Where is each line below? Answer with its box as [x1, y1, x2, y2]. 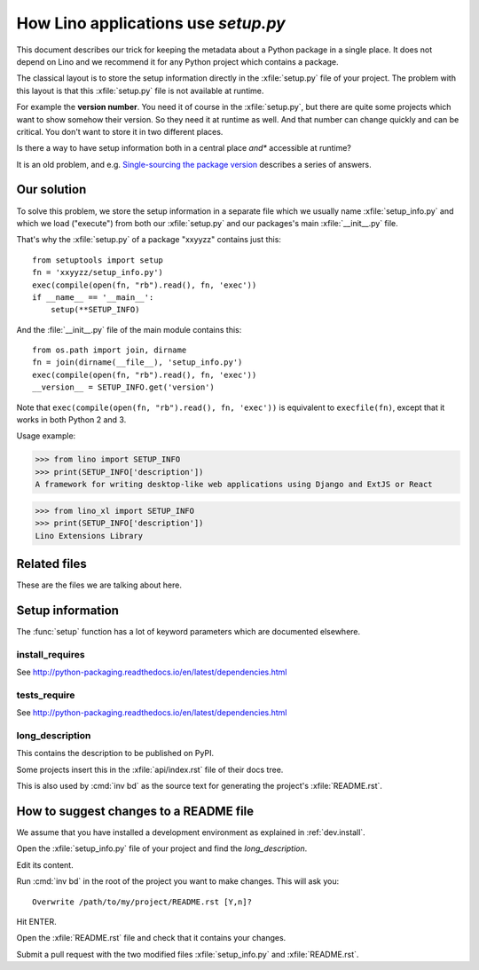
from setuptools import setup [32, 255, 164, 265]
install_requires [16, 648, 85, 660]
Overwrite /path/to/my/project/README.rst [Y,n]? [32, 896, 253, 907]
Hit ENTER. [16, 917, 57, 927]
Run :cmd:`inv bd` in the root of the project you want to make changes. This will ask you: [16, 876, 340, 887]
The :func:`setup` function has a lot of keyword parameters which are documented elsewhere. [16, 626, 361, 636]
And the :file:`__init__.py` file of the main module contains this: [16, 324, 242, 335]
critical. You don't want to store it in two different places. [16, 126, 224, 137]
